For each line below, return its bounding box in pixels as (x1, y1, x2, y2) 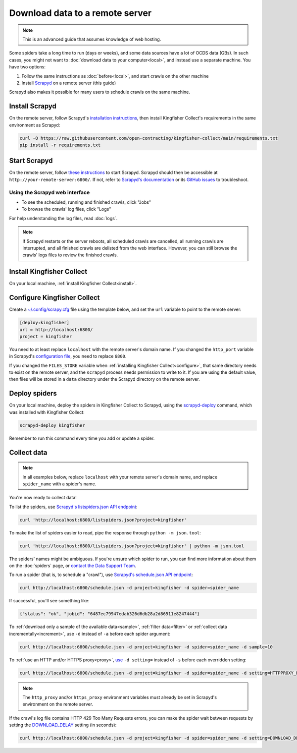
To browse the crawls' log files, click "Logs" (21, 206, 111, 212)
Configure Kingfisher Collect (9, 293, 100, 302)
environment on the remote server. (22, 701, 94, 707)
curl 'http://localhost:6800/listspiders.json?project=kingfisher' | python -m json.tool (19, 543, 245, 549)
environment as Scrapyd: (9, 122, 60, 128)
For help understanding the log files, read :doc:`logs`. (9, 215, 118, 221)
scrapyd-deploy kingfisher (19, 422, 85, 428)
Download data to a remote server (9, 7, 152, 18)
